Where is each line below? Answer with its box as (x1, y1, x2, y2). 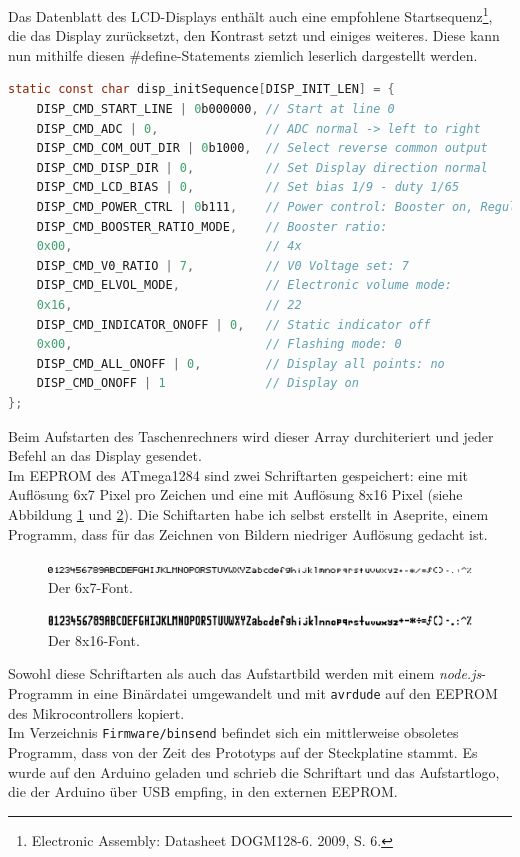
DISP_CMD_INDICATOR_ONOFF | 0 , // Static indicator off (36, 317, 431, 332)
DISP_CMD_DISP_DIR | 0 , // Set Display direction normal (36, 160, 488, 175)
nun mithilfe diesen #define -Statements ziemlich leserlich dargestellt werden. (8, 44, 478, 65)
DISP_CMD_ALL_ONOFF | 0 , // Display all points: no (36, 356, 445, 371)
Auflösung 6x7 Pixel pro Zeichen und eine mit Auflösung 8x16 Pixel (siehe (8, 484, 463, 505)
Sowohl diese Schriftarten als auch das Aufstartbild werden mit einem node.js (8, 663, 482, 684)
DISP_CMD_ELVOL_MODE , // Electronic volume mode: (36, 278, 452, 293)
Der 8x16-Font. (48, 629, 140, 650)
